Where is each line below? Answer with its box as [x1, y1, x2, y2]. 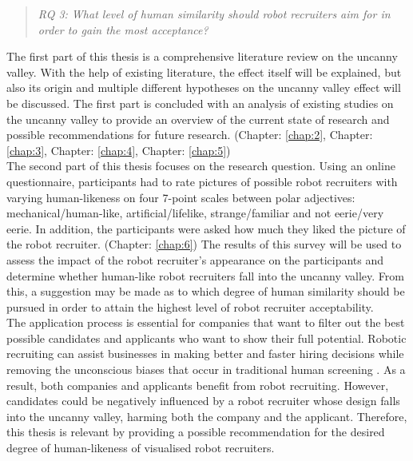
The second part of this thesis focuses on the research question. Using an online [6, 157, 395, 174]
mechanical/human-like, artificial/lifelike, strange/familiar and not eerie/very [6, 205, 384, 221]
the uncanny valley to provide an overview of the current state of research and [6, 110, 390, 127]
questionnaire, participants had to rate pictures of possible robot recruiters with [6, 173, 398, 189]
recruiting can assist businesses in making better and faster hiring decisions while [6, 345, 404, 362]
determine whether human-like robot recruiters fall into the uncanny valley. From [6, 267, 404, 284]
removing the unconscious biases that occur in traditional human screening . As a [6, 361, 406, 378]
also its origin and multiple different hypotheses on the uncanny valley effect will [6, 79, 401, 96]
